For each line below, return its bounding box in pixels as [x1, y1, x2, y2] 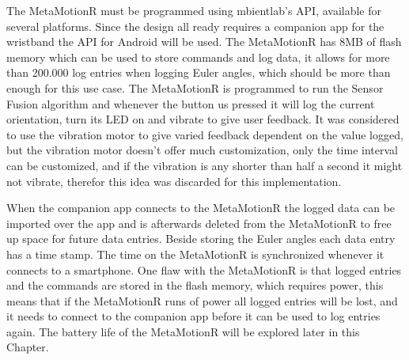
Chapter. [6, 339, 49, 355]
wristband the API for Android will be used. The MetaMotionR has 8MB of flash [6, 33, 402, 50]
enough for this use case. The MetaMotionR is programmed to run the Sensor [6, 79, 384, 96]
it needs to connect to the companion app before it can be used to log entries [6, 308, 381, 324]
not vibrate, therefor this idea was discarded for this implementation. [6, 172, 342, 189]
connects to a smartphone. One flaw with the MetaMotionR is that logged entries [6, 261, 402, 278]
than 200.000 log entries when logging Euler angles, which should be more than [6, 64, 391, 81]
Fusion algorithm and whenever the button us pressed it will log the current [6, 95, 375, 112]
